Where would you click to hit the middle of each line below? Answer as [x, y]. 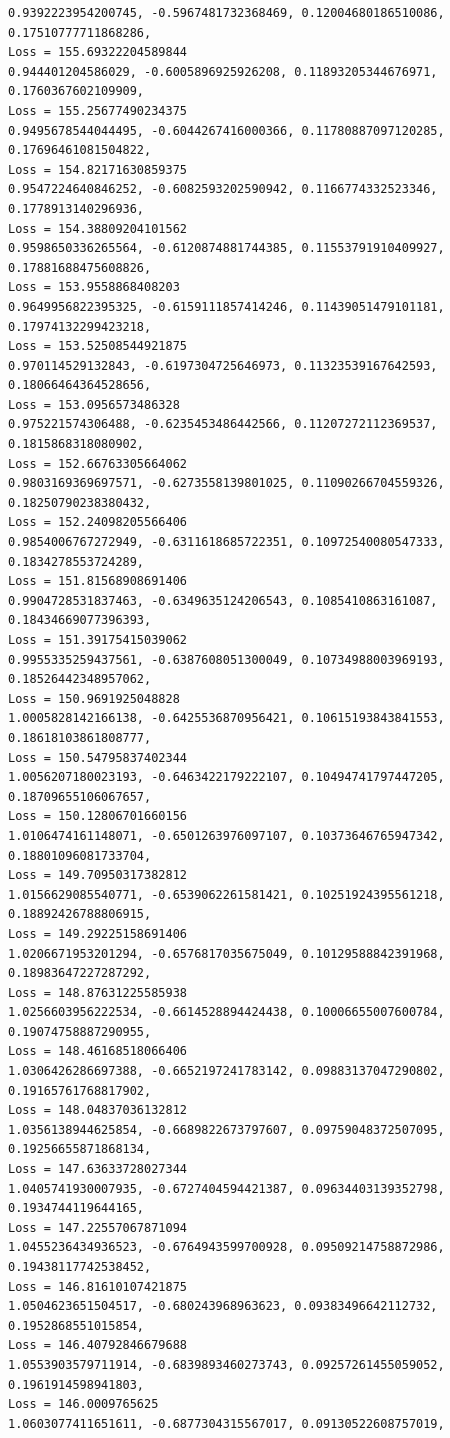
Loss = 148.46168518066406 [97, 1051]
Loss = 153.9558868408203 [94, 287]
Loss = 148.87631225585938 [97, 992]
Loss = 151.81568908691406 [97, 581]
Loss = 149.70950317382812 [97, 875]
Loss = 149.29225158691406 [97, 933]
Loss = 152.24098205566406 [97, 522]
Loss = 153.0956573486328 [94, 404]
